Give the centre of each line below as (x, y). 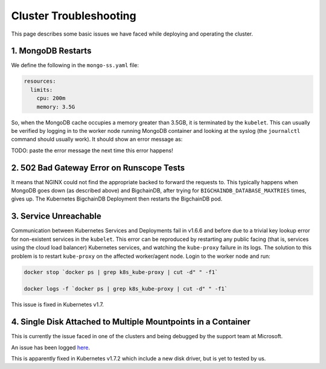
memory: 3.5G (56, 107)
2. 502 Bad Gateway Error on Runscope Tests (98, 168)
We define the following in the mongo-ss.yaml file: (75, 65)
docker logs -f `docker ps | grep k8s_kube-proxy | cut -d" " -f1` (126, 289)
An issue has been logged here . (51, 347)
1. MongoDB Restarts (51, 51)
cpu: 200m (51, 98)
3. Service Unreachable (56, 217)
